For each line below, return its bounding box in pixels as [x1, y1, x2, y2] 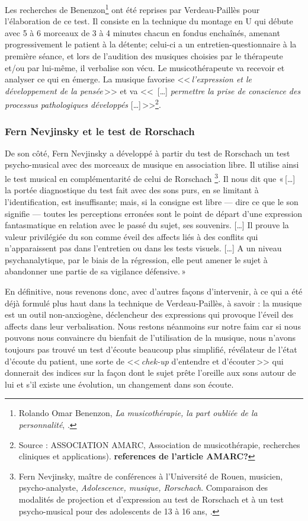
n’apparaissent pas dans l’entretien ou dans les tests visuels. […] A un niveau [5, 242, 282, 254]
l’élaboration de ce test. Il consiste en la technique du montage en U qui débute [5, 15, 293, 27]
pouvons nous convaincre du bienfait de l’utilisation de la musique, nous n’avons [5, 331, 296, 344]
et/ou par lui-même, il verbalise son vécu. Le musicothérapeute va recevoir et [5, 61, 285, 73]
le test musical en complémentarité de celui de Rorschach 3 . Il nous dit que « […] [5, 171, 296, 184]
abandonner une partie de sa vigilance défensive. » [5, 265, 186, 277]
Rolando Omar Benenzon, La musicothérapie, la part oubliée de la [18, 407, 258, 419]
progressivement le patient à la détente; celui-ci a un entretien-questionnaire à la [5, 38, 297, 50]
